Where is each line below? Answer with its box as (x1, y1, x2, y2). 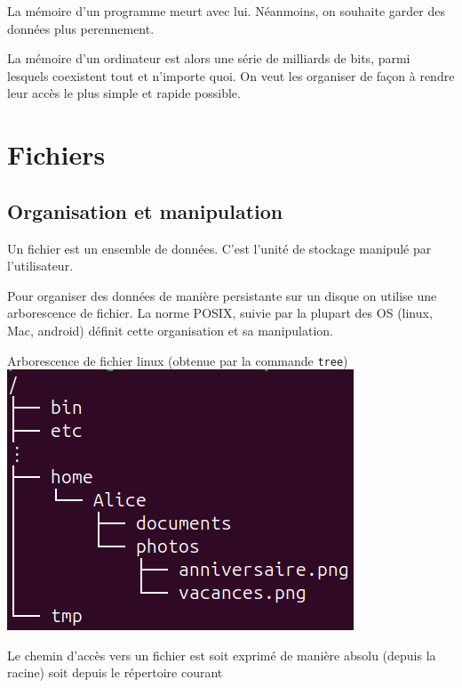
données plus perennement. (7, 19, 155, 37)
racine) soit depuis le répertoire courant (7, 663, 223, 682)
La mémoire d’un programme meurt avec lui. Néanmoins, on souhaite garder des (7, 2, 445, 20)
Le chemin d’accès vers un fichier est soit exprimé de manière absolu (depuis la (7, 645, 436, 664)
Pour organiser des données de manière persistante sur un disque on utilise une (7, 286, 437, 304)
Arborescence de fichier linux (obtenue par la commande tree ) (7, 351, 348, 369)
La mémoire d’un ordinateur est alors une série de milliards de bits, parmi (7, 49, 410, 68)
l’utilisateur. (7, 256, 74, 275)
